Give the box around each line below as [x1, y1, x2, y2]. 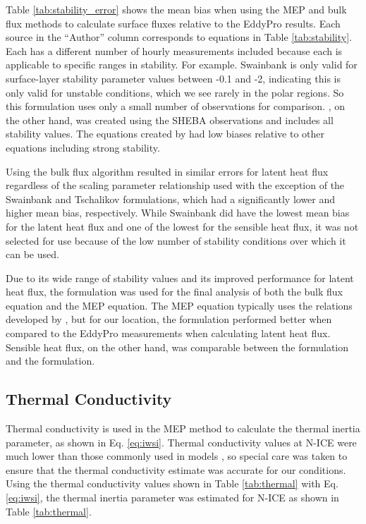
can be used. [6, 247, 59, 262]
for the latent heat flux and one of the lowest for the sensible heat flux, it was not [6, 219, 359, 233]
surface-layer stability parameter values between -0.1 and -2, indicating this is [6, 71, 341, 85]
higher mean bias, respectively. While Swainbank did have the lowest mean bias [6, 205, 350, 220]
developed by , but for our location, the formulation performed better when [6, 312, 332, 327]
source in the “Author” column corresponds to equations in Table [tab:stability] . [6, 30, 352, 44]
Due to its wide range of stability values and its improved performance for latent [6, 270, 354, 285]
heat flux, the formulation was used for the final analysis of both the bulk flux [6, 284, 343, 299]
